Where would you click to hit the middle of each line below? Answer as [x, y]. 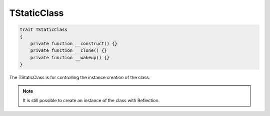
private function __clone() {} [68, 51]
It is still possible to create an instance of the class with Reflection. [91, 100]
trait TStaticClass [43, 30]
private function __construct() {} [74, 43]
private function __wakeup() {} [70, 58]
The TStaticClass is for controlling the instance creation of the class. [80, 78]
